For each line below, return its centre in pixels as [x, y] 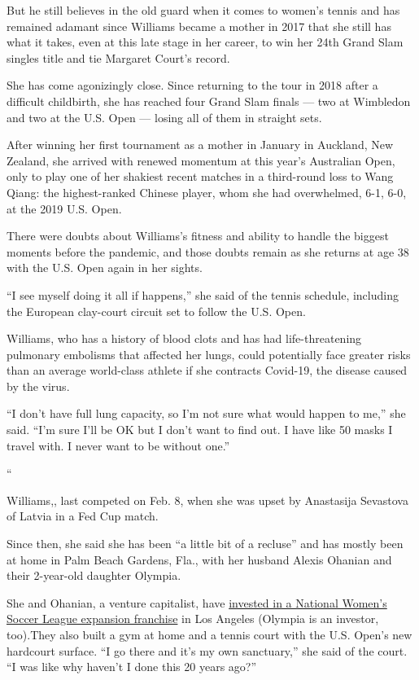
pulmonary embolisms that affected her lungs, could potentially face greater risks [209, 354]
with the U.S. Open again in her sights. [105, 268]
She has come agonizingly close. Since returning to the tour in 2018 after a [192, 85]
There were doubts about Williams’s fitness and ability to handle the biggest [198, 236]
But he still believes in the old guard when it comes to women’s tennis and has [203, 10]
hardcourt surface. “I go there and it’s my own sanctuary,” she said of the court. [207, 650]
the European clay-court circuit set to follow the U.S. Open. [156, 311]
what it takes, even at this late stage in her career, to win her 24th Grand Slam [205, 42]
